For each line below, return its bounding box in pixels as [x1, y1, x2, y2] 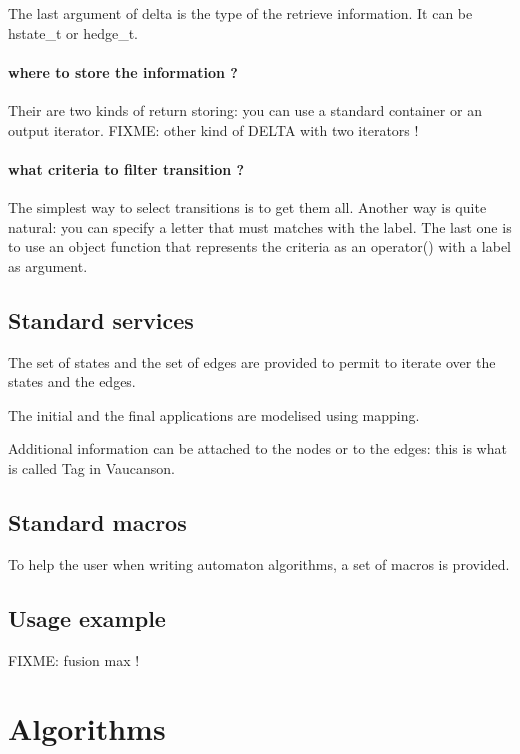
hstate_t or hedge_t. [8, 22, 139, 43]
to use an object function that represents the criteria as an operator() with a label [8, 236, 511, 257]
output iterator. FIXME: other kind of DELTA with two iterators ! [8, 119, 419, 140]
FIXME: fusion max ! [8, 649, 140, 670]
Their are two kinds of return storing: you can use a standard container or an [8, 99, 482, 120]
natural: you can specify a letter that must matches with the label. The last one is [8, 216, 512, 237]
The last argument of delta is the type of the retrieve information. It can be [8, 3, 473, 23]
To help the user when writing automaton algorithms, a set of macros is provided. [8, 553, 510, 574]
